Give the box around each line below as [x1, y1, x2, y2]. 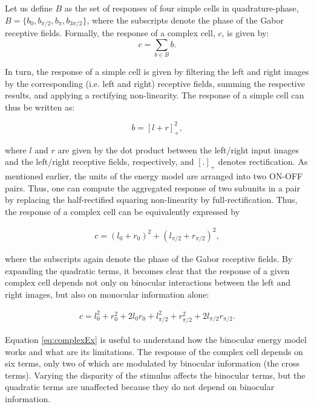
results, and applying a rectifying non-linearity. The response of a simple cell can [5, 89, 304, 101]
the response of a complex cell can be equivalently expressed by [5, 205, 240, 217]
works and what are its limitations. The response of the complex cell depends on [5, 345, 303, 357]
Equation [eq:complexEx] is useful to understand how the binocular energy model [5, 333, 307, 345]
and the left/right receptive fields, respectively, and [5, 155, 194, 168]
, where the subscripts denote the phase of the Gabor [87, 13, 284, 26]
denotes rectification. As [218, 155, 308, 168]
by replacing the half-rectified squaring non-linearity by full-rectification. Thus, [5, 193, 298, 206]
